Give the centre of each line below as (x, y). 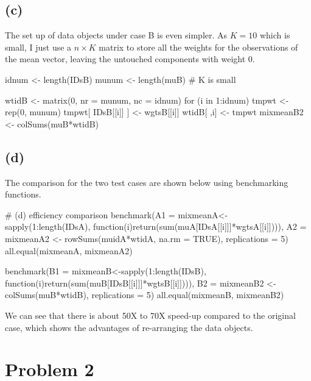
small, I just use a (38, 47)
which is (275, 35)
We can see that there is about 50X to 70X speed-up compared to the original (150, 315)
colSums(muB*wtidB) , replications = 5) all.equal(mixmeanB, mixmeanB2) (145, 295)
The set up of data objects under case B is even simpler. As (116, 35)
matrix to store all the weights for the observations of (198, 47)
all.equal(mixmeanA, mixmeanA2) (69, 250)
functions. (23, 194)
